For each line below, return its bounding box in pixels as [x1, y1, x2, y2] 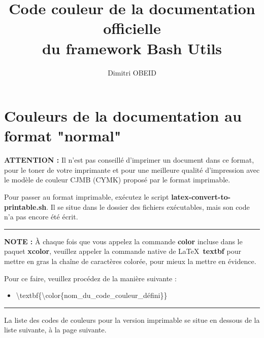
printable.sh [4, 201, 47, 212]
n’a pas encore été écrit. [4, 211, 78, 222]
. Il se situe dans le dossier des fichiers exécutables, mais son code [46, 201, 250, 212]
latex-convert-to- [171, 192, 231, 202]
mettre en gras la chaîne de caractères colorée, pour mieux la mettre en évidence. [4, 255, 256, 266]
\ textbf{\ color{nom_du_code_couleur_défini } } [16, 290, 168, 301]
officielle [103, 18, 161, 39]
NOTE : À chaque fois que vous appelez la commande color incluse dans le [4, 236, 243, 246]
